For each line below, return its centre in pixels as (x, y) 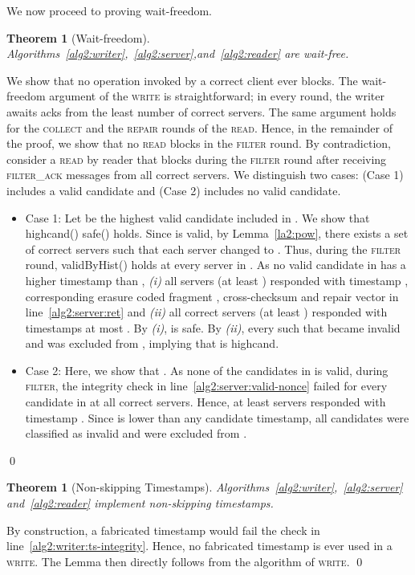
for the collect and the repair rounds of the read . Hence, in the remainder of (199, 127)
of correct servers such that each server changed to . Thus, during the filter (213, 249)
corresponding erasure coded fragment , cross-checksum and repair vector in (212, 296)
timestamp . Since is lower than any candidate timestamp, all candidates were (217, 417)
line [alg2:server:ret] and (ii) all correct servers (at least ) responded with (206, 312)
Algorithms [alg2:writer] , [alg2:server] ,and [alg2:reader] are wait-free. (178, 53)
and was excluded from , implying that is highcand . (152, 343)
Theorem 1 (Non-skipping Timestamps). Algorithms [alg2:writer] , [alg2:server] (205, 487)
